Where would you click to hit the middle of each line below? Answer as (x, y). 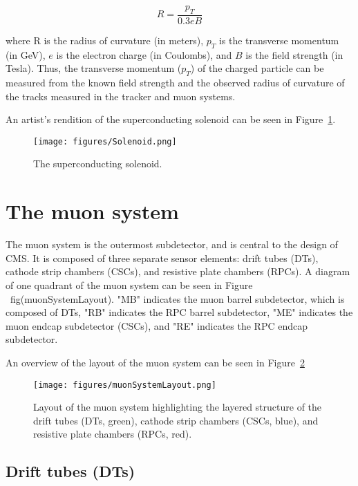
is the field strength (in (294, 54)
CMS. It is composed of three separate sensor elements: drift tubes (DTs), (162, 258)
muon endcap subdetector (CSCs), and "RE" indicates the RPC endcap (157, 325)
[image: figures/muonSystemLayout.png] (125, 385)
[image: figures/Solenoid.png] (105, 141)
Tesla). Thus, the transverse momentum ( (94, 68)
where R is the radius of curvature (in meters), (105, 40)
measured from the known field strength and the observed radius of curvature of (175, 83)
